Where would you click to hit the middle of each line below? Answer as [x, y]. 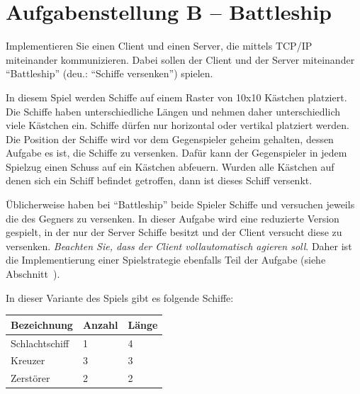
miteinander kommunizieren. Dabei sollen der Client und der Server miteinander [180, 59]
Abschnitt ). [33, 274]
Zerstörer [30, 378]
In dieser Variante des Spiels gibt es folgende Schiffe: [120, 297]
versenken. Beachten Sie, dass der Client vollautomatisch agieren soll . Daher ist [179, 246]
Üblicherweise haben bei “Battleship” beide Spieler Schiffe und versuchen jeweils [180, 204]
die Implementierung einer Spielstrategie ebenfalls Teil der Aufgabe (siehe [166, 260]
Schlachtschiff [40, 343]
